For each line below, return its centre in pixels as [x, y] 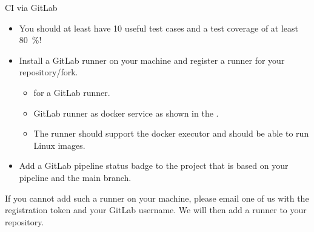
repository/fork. [48, 72]
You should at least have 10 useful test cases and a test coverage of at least [159, 28]
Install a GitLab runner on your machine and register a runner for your [152, 60]
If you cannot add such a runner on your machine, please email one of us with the [157, 198]
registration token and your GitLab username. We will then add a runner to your [156, 210]
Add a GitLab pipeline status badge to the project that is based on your [154, 165]
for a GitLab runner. [72, 92]
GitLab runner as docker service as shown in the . [126, 113]
